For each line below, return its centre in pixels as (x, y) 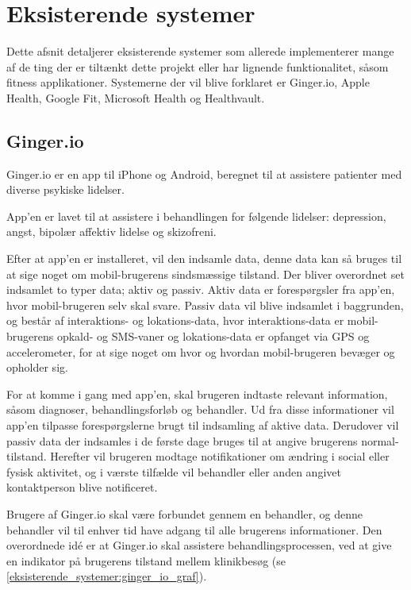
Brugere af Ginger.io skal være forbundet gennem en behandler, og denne (185, 513)
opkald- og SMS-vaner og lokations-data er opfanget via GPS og (213, 336)
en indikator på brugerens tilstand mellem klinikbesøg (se (146, 560)
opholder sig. (37, 367)
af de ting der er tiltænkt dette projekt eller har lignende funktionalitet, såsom (198, 66)
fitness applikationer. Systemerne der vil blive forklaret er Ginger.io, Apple (188, 82)
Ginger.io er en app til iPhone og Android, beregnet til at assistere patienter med (204, 174)
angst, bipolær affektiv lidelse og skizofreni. (111, 231)
